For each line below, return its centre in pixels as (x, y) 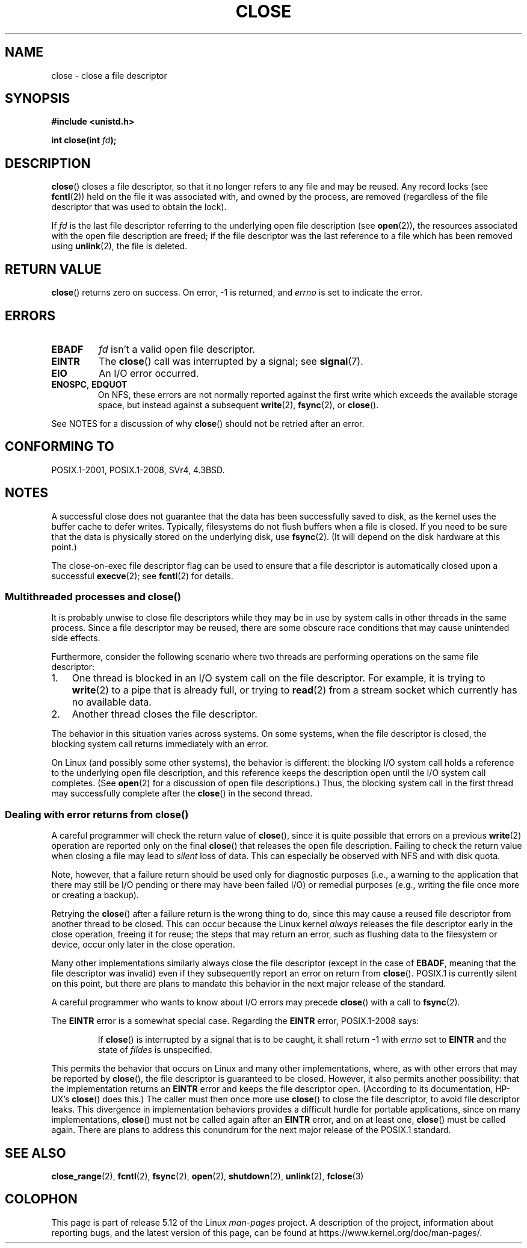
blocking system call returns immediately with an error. (160, 744)
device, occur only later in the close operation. (143, 945)
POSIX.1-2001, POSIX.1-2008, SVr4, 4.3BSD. (138, 470)
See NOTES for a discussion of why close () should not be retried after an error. (208, 423)
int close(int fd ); (84, 140)
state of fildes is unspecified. (155, 1050)
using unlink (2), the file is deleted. (119, 246)
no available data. (112, 702)
